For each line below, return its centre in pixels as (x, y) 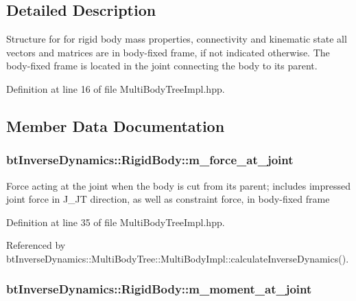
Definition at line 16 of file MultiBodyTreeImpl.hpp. (116, 88)
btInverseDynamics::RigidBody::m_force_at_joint (150, 160)
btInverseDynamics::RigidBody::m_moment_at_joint (159, 289)
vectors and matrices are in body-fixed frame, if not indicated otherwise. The (168, 52)
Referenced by (36, 245)
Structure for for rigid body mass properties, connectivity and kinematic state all (177, 39)
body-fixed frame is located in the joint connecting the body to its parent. (162, 66)
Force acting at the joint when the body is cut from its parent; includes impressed (179, 185)
